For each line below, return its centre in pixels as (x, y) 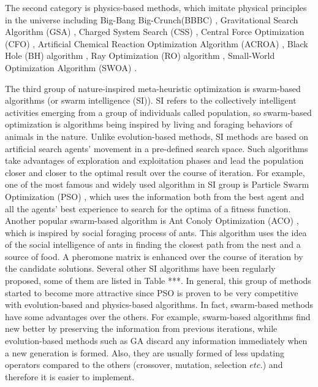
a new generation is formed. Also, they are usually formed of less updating (145, 352)
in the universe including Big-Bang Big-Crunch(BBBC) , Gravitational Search (152, 19)
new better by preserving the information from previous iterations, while (141, 328)
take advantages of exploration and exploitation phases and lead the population (154, 160)
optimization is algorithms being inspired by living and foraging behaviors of (149, 124)
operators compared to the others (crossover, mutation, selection (126, 365)
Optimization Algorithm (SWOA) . (71, 67)
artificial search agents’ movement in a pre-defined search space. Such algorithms (157, 148)
